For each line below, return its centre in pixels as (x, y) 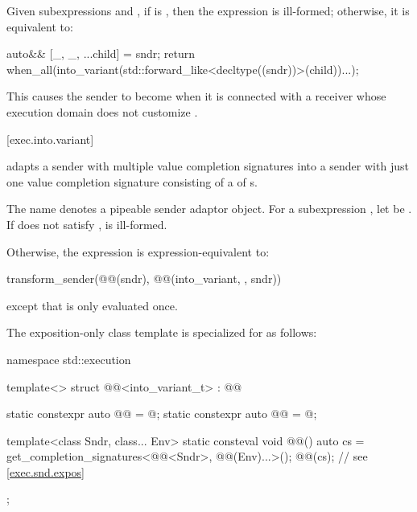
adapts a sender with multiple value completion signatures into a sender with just (208, 166)
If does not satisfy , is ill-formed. (87, 224)
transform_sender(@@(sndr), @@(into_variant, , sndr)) (144, 279)
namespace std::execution (69, 359)
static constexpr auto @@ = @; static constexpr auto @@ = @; (162, 414)
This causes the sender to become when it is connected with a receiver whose (196, 96)
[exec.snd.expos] (45, 471)
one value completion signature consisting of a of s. (132, 181)
